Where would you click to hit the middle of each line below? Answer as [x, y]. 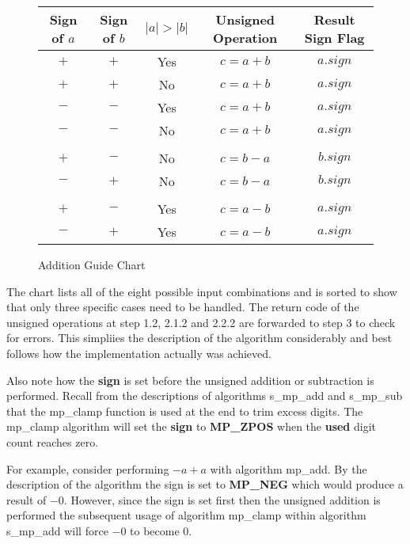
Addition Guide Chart [92, 264]
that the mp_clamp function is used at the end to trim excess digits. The [185, 411]
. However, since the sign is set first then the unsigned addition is [222, 499]
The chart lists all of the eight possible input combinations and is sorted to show [202, 291]
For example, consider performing [88, 468]
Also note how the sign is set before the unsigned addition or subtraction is [190, 380]
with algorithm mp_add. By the [289, 468]
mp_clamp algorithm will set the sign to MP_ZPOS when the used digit [192, 426]
